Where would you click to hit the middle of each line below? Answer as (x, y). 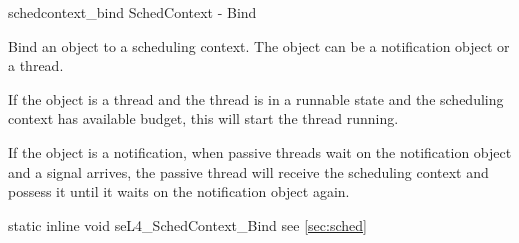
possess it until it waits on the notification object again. (179, 191)
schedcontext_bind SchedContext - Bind (132, 12)
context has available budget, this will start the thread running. (203, 118)
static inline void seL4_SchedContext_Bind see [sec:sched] (187, 224)
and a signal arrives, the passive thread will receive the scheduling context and (248, 171)
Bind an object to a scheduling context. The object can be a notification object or (259, 45)
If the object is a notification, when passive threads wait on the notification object (260, 151)
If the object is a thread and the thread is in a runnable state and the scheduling (256, 98)
